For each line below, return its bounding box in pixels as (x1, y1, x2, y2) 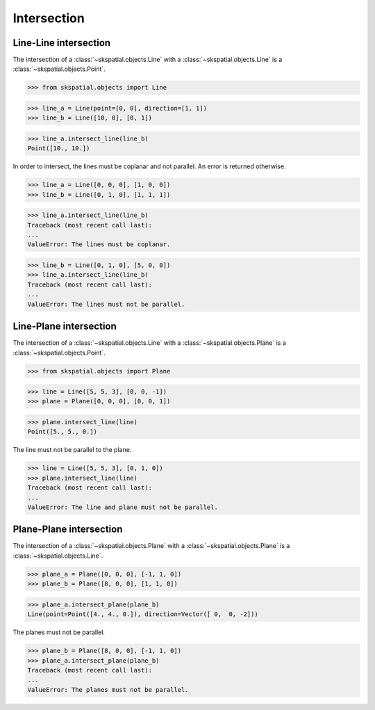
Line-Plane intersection (12, 321, 117, 332)
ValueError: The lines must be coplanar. (27, 241, 171, 248)
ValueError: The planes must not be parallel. (27, 686, 189, 693)
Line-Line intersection (12, 37, 111, 49)
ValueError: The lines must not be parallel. (27, 300, 185, 308)
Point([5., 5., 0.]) (27, 428, 97, 436)
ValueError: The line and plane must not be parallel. (27, 503, 218, 511)
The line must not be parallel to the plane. (12, 446, 132, 454)
